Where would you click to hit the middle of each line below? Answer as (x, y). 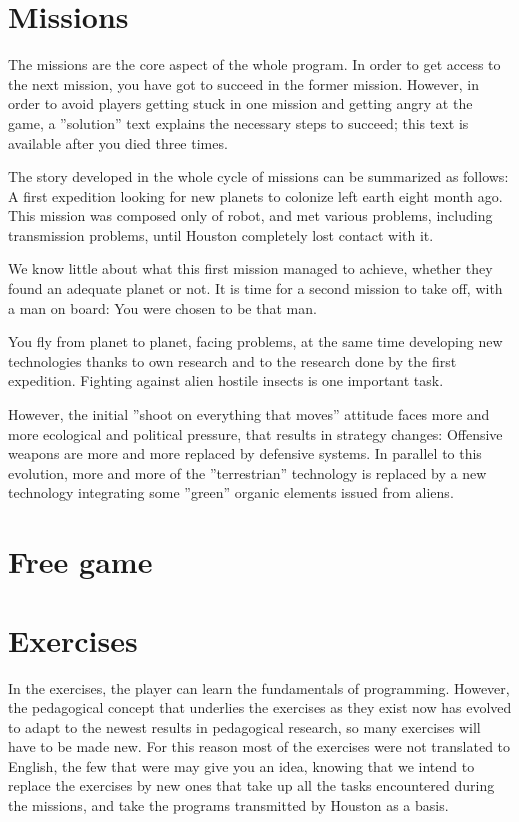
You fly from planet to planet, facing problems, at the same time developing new (255, 341)
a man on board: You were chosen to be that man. (162, 307)
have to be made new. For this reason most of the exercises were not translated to (259, 746)
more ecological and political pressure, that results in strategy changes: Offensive (255, 433)
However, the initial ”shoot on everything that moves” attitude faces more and (249, 414)
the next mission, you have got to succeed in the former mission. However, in (244, 83)
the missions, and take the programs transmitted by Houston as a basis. (228, 805)
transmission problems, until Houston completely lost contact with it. (221, 234)
